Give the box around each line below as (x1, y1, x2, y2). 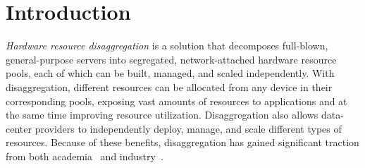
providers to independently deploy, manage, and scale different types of (35, 121, 342, 136)
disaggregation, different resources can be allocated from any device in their (6, 79, 333, 94)
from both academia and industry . (6, 148, 163, 163)
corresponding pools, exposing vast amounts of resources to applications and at (6, 93, 347, 108)
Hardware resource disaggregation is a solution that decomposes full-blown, (6, 38, 328, 53)
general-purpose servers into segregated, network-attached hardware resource (6, 52, 337, 66)
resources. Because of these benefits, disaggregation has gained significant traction (6, 135, 359, 150)
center (6, 121, 32, 136)
